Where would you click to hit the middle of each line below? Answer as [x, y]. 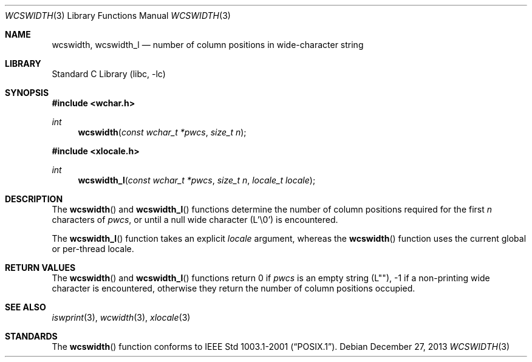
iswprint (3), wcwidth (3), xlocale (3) [121, 317]
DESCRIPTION [34, 199]
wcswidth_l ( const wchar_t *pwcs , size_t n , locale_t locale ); [197, 180]
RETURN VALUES [40, 268]
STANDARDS [31, 336]
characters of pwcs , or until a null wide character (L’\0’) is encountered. [195, 220]
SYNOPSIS [27, 93]
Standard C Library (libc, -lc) [109, 74]
